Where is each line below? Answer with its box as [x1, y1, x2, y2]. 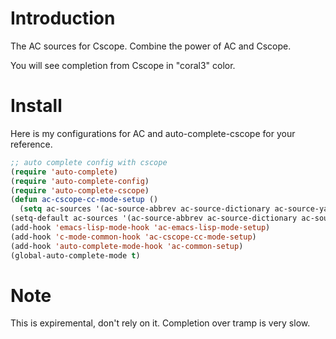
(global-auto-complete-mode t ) [10, 250, 141, 261]
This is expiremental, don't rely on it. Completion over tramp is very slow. [10, 317, 311, 329]
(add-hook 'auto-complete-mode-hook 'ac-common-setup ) [10, 241, 244, 251]
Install [10, 95, 63, 117]
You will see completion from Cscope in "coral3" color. [10, 59, 236, 71]
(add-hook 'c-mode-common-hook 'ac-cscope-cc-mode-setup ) [10, 232, 257, 242]
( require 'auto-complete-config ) [10, 176, 150, 186]
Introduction [10, 7, 116, 30]
